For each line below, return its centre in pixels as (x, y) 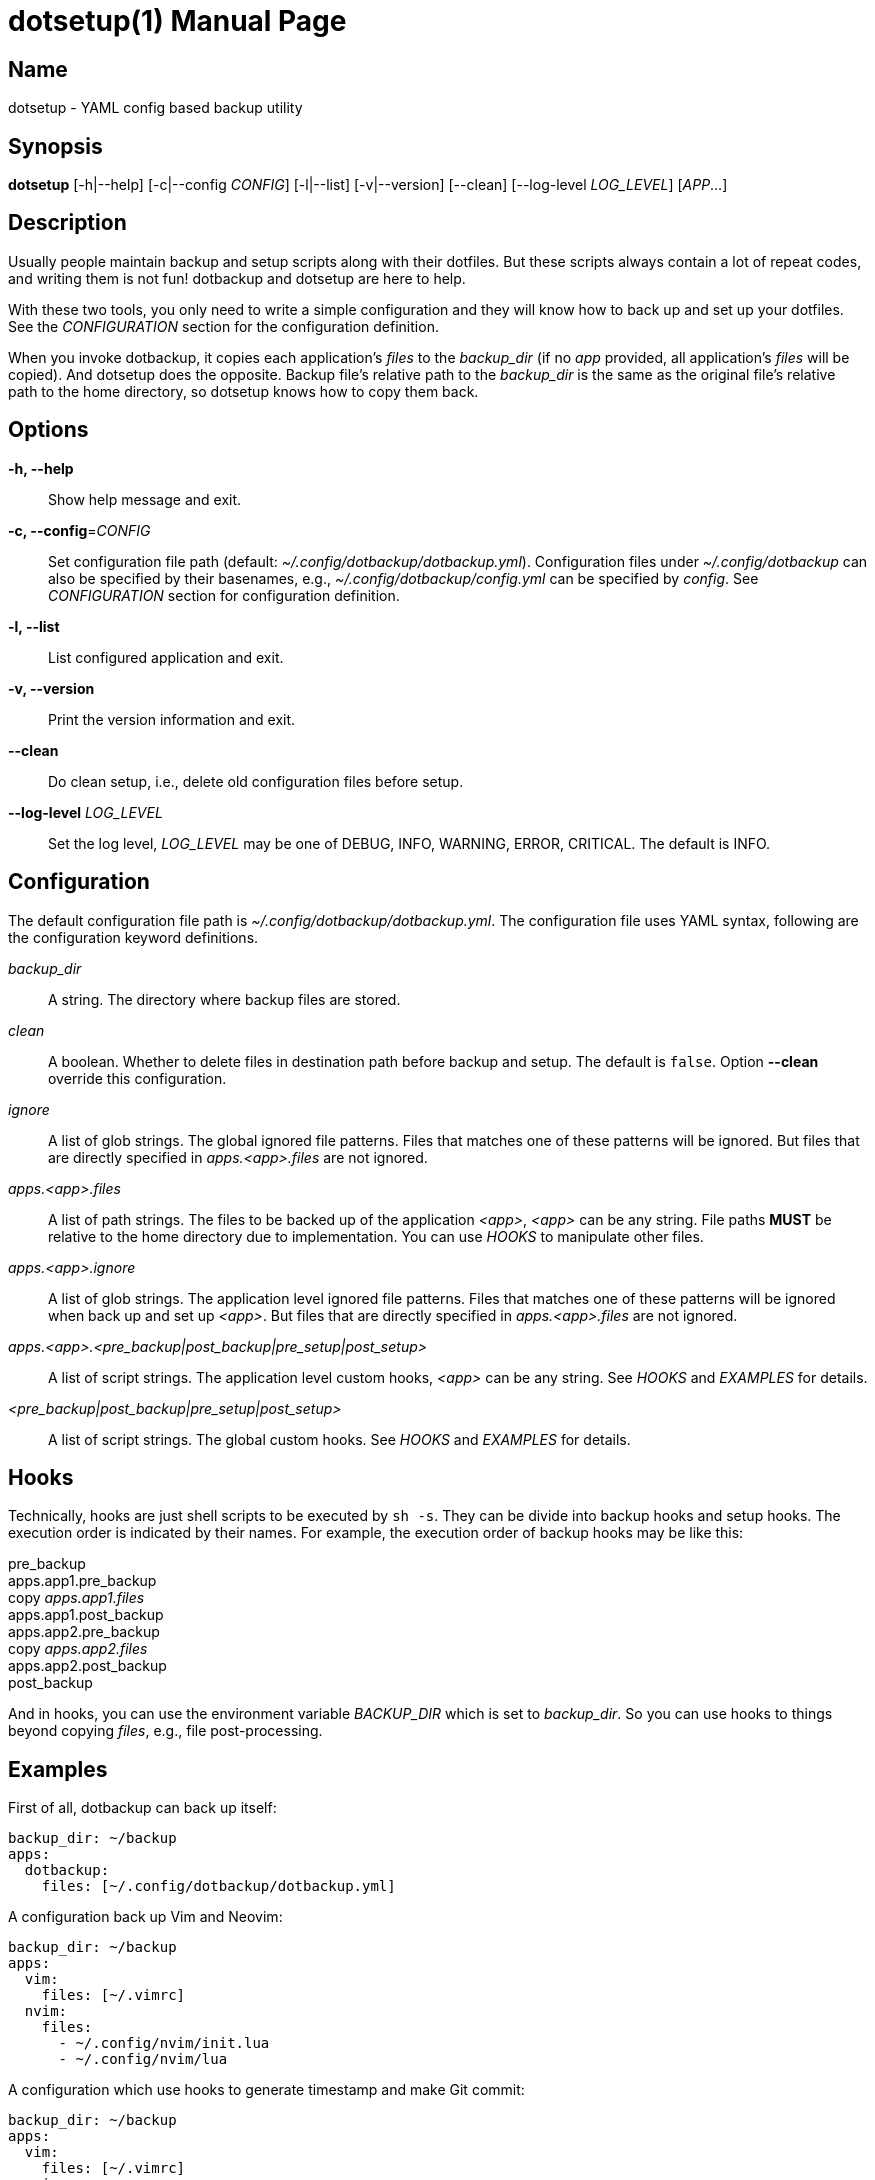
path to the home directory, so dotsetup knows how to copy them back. (243, 391)
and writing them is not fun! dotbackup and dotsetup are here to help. (237, 278)
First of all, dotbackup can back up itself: (142, 1808)
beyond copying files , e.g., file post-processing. (165, 1731)
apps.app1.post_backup (86, 1615)
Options (48, 430)
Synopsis (55, 146)
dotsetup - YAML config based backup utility (155, 108)
